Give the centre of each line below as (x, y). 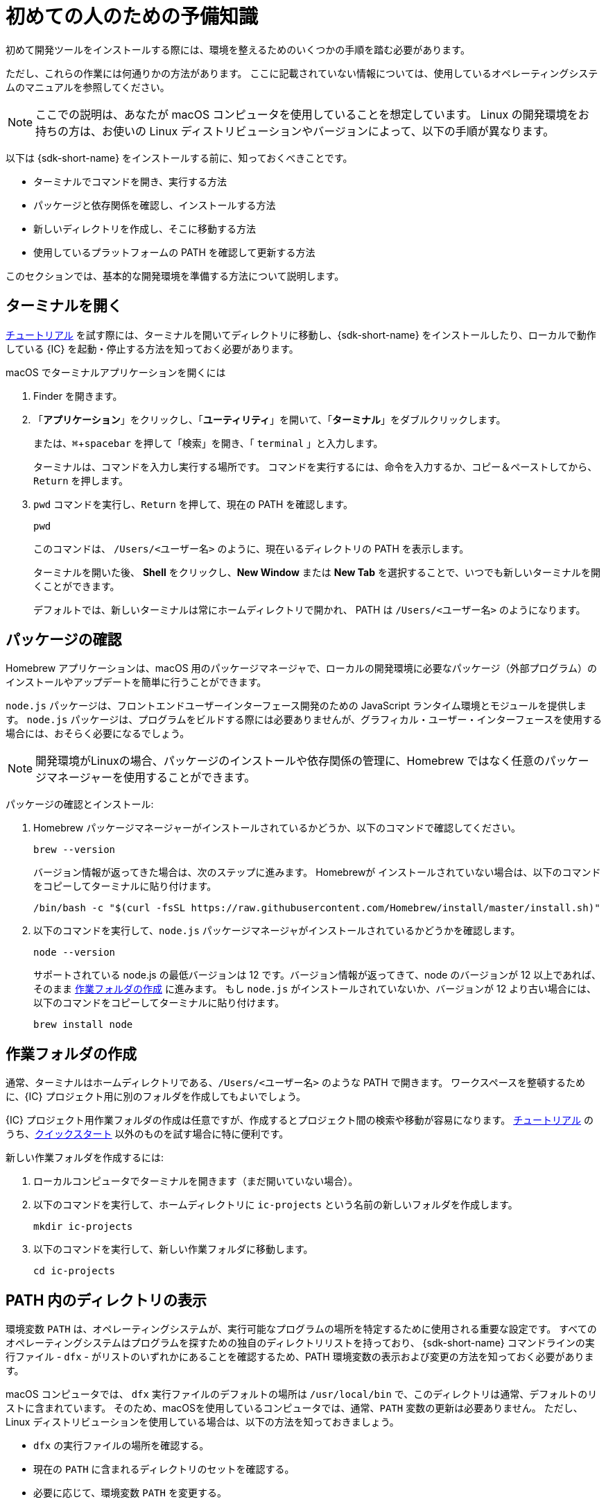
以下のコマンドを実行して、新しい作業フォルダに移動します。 (173, 1249)
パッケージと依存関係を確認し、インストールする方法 (155, 205)
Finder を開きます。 (78, 396)
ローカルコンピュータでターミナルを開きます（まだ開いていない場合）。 (196, 1181)
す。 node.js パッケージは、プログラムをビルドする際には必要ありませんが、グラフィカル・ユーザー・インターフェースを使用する (304, 720)
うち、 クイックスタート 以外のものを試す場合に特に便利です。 (147, 1134)
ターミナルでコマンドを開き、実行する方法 (130, 181)
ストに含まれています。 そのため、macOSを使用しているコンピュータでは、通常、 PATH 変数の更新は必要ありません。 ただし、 (294, 1408)
